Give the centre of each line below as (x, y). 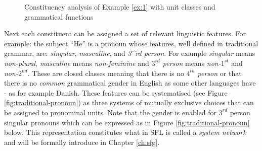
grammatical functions (59, 16)
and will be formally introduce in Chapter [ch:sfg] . (82, 142)
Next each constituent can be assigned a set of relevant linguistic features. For (125, 33)
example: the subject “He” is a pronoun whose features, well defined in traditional (131, 43)
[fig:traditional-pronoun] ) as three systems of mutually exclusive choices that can (129, 102)
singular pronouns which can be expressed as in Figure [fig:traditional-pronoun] (127, 122)
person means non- (192, 63)
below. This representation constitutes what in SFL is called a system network (125, 132)
